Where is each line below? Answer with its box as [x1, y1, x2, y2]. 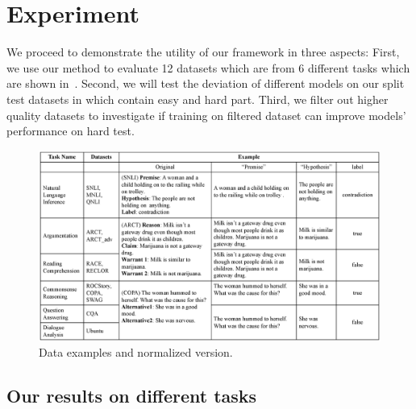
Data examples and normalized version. [39, 344, 233, 361]
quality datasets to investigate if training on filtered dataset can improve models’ [6, 106, 406, 123]
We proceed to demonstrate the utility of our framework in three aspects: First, [6, 43, 400, 60]
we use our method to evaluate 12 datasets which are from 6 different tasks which [6, 59, 410, 76]
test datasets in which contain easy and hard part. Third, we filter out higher [6, 90, 389, 107]
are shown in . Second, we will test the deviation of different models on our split [6, 75, 405, 92]
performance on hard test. [6, 122, 135, 139]
